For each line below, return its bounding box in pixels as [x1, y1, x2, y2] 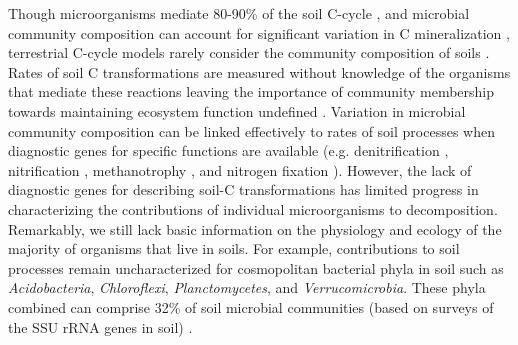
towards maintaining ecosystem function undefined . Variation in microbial [8, 100, 466, 121]
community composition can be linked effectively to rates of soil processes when [8, 120, 495, 141]
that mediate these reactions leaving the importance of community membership [8, 81, 495, 102]
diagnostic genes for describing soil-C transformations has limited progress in [8, 179, 479, 200]
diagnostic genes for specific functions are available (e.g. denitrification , [8, 140, 449, 161]
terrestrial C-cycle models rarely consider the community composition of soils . [8, 42, 490, 63]
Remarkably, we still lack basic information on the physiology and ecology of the [8, 218, 502, 239]
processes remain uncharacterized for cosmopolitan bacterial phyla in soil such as [8, 257, 504, 278]
